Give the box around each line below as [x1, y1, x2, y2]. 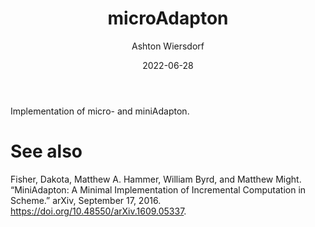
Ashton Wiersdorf [131, 40, 205, 52]
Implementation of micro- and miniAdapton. [10, 105, 190, 117]
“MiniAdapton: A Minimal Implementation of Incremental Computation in [10, 183, 307, 196]
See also [10, 140, 83, 163]
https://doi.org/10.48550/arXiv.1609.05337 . [10, 205, 187, 217]
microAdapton [107, 7, 229, 30]
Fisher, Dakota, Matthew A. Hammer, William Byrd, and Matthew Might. [10, 173, 302, 185]
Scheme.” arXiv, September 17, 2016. [10, 194, 162, 206]
